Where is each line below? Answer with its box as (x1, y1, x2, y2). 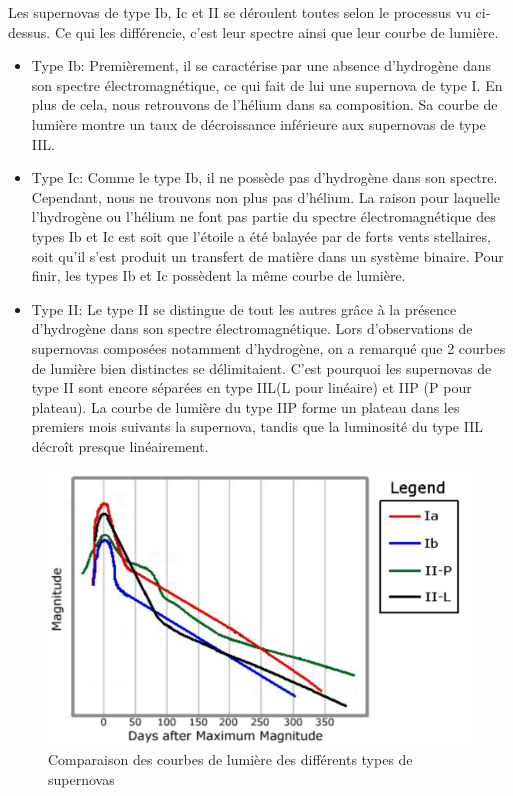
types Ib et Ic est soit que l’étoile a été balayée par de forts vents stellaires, (31, 225, 491, 246)
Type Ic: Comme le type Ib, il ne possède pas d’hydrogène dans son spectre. (31, 167, 498, 188)
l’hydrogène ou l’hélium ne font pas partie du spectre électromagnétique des (31, 206, 496, 227)
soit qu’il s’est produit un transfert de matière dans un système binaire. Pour (31, 245, 504, 266)
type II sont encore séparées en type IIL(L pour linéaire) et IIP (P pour (31, 377, 472, 398)
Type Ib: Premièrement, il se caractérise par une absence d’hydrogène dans (31, 55, 491, 76)
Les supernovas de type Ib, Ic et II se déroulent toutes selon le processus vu (8, 2, 471, 22)
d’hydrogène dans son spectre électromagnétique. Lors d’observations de (31, 318, 473, 339)
